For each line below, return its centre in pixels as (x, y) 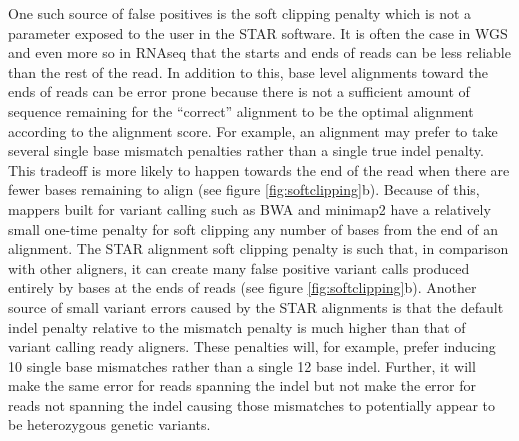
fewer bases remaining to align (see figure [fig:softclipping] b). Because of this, (244, 189)
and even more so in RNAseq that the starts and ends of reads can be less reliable (259, 52)
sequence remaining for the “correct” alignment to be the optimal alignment (241, 110)
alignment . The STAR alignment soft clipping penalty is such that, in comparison (258, 248)
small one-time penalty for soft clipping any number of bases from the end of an (253, 228)
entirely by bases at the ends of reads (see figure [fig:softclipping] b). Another (242, 287)
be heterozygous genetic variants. (109, 424)
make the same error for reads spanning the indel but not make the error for (242, 385)
